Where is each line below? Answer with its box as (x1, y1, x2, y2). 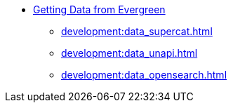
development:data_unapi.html (61, 47, 198, 59)
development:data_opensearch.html (61, 69, 227, 81)
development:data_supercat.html (61, 25, 213, 37)
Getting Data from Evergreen (33, 4, 166, 15)
